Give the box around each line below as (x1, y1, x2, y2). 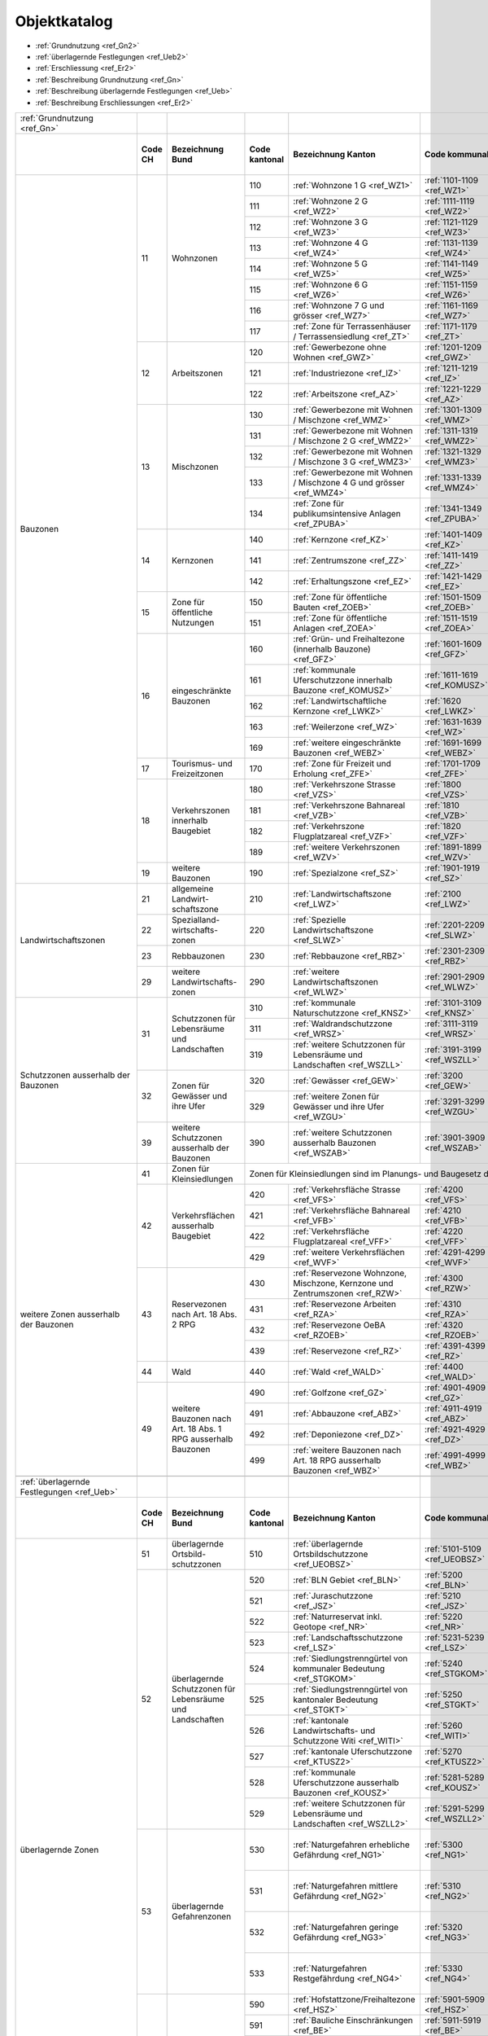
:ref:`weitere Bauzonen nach (293, 1444, 402, 1455)
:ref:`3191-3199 (424, 1043, 481, 1055)
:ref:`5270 (424, 1745, 463, 1757)
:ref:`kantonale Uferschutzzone (293, 1745, 412, 1757)
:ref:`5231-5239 (424, 1631, 485, 1643)
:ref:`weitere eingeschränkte (293, 737, 402, 748)
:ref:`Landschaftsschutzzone (293, 1631, 403, 1643)
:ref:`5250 (424, 1688, 463, 1700)
